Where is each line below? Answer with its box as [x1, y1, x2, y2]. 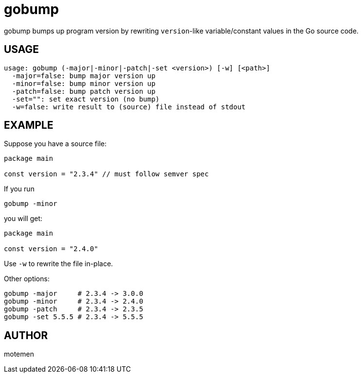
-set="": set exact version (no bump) [12, 95, 160, 103]
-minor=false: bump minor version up [12, 79, 155, 87]
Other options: [4, 274, 50, 283]
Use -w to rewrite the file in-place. [4, 259, 113, 268]
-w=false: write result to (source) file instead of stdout [12, 103, 246, 111]
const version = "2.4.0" [4, 245, 98, 253]
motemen [4, 350, 34, 359]
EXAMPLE [4, 119, 53, 132]
